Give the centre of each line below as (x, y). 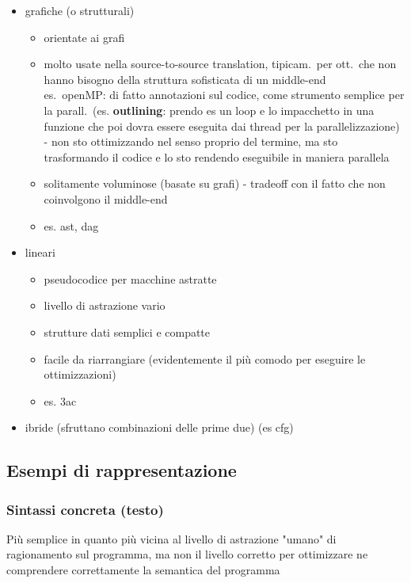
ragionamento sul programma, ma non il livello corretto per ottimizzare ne (187, 554)
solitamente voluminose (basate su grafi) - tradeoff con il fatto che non (215, 183)
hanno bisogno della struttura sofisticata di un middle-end (185, 79)
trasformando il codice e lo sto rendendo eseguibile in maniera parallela (217, 156)
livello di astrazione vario (105, 305)
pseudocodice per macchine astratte (130, 278)
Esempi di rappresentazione (122, 470)
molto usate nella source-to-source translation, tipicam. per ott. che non (220, 64)
